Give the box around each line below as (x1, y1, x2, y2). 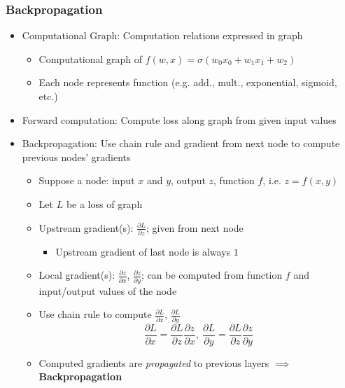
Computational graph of (38, 51, 143, 66)
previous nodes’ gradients (22, 149, 131, 164)
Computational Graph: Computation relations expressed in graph (22, 28, 303, 43)
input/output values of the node (38, 283, 177, 298)
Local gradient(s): (38, 268, 115, 282)
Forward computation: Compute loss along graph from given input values (22, 112, 337, 127)
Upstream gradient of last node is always (55, 244, 231, 258)
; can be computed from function (141, 268, 283, 282)
